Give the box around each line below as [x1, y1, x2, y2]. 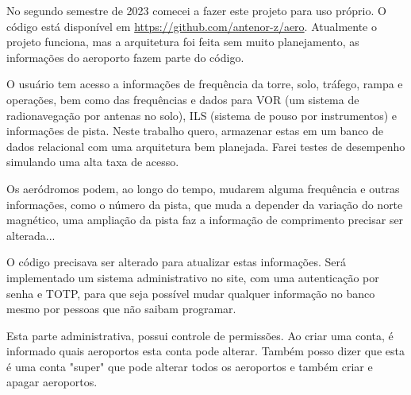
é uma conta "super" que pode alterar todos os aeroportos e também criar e [6, 358, 373, 374]
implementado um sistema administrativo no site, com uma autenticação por [6, 269, 379, 285]
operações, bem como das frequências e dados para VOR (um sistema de [6, 91, 359, 107]
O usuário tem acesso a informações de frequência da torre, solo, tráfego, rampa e [6, 76, 403, 92]
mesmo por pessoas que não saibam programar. [6, 300, 236, 317]
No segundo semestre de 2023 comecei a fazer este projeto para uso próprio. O [6, 2, 386, 18]
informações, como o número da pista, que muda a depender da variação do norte [6, 196, 403, 212]
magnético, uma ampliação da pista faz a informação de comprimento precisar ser [6, 211, 404, 228]
